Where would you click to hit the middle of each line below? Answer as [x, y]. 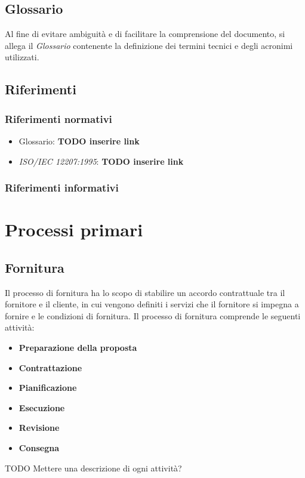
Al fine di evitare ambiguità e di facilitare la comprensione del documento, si [145, 34]
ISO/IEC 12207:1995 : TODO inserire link [101, 161]
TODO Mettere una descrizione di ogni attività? [93, 468]
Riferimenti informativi [62, 188]
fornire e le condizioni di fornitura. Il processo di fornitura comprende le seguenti [153, 315]
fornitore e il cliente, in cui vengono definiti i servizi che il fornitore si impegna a [152, 304]
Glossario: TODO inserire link [79, 141]
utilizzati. [22, 57]
